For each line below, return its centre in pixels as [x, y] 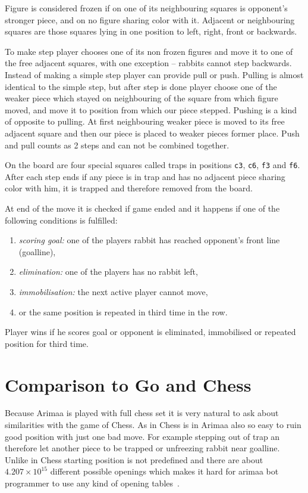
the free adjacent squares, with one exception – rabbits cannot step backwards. [148, 63]
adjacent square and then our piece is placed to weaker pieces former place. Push [152, 133]
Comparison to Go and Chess [128, 384]
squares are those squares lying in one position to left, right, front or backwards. [151, 31]
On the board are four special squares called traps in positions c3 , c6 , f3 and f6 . [153, 165]
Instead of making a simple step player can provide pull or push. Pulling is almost [154, 74]
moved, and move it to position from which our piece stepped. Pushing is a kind [151, 109]
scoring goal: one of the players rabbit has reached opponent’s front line [149, 240]
